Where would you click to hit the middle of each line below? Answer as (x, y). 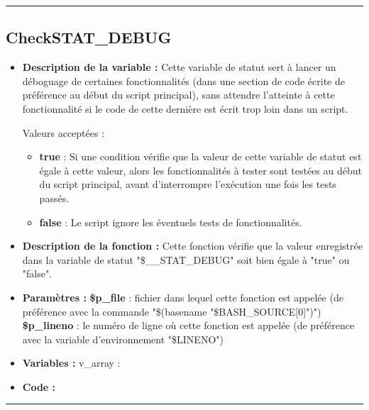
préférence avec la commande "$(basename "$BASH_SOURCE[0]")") (172, 311)
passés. (54, 198)
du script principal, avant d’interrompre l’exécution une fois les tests (188, 184)
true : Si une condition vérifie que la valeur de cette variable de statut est (200, 156)
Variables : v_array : (71, 363)
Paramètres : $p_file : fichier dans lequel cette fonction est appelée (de (183, 297)
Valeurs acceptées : (64, 132)
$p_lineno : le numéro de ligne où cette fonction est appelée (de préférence (188, 325)
